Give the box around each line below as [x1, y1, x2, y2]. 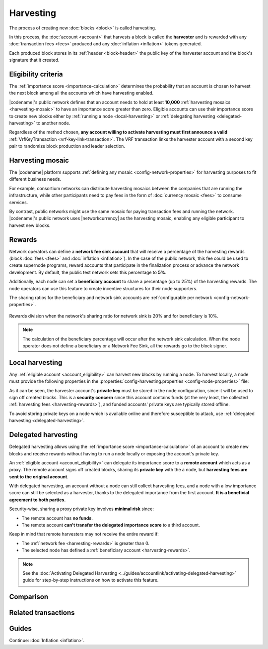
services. [9, 199, 28, 205]
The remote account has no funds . [21, 515, 93, 521]
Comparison [9, 593, 49, 601]
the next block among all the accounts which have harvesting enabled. [9, 90, 154, 96]
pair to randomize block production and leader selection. [9, 143, 125, 149]
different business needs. [9, 176, 62, 182]
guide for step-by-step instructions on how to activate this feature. [22, 577, 159, 583]
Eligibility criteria [9, 70, 63, 78]
